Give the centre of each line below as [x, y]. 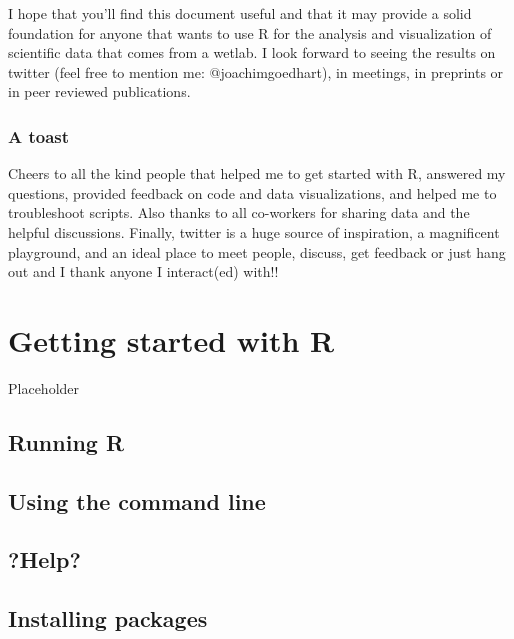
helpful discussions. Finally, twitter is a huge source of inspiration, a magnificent [254, 231]
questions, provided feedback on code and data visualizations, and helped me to [252, 192]
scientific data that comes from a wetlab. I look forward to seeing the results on [252, 52]
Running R [66, 441]
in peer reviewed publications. [99, 91]
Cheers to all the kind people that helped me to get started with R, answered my [257, 173]
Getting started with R [171, 339]
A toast [39, 135]
